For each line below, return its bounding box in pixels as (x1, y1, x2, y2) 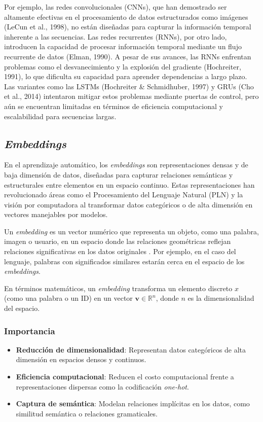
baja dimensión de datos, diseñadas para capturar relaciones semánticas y (4, 169, 233, 180)
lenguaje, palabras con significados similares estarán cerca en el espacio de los (4, 256, 245, 266)
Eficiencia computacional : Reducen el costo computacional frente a (16, 371, 234, 382)
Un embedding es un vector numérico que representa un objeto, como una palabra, (4, 226, 259, 236)
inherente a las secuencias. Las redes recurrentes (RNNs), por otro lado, (4, 31, 227, 42)
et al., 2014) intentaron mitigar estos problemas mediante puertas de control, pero (4, 91, 259, 101)
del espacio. (4, 303, 40, 313)
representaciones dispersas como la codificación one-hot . (16, 381, 189, 392)
